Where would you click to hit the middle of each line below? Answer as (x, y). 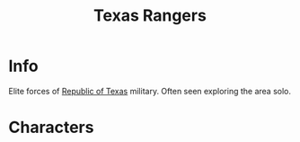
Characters (51, 128)
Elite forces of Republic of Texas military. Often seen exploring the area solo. (150, 91)
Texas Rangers (150, 16)
